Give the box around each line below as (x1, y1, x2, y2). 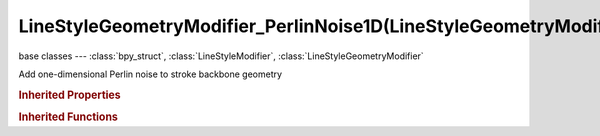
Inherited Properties (18, 88, 122, 102)
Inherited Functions (18, 110, 119, 124)
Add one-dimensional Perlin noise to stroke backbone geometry (18, 68, 283, 80)
